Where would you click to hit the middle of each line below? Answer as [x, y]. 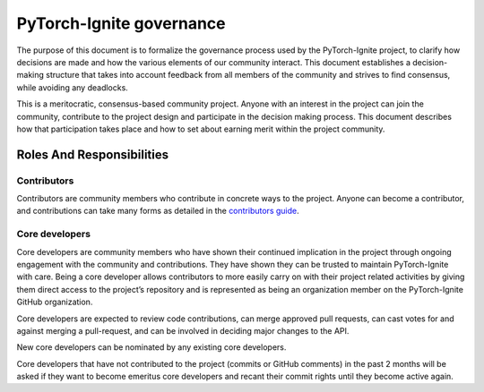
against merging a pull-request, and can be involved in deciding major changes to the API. [183, 330]
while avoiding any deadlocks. [73, 87]
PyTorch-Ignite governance [121, 23]
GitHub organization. [55, 302]
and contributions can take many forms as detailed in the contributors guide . [158, 211]
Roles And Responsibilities [93, 154]
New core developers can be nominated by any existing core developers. [151, 347]
